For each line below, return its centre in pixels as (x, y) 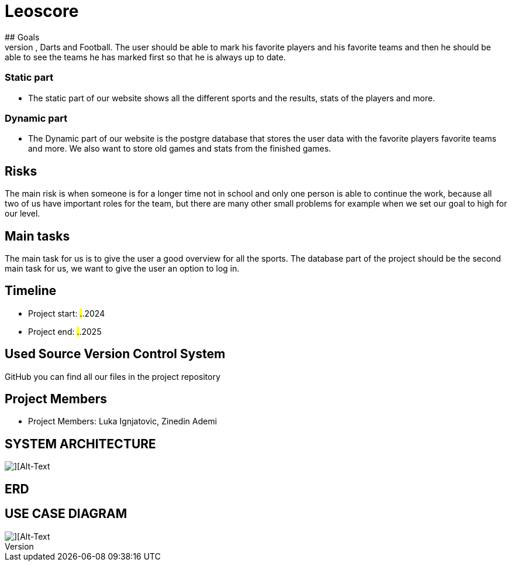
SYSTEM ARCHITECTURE (80, 444)
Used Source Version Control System (115, 354)
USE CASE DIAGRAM (66, 514)
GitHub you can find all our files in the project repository (113, 376)
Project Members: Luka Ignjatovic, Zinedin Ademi (123, 421)
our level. (23, 214)
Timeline (31, 291)
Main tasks (37, 236)
